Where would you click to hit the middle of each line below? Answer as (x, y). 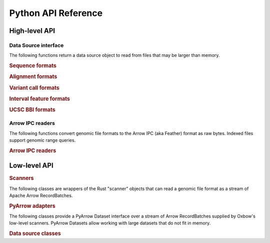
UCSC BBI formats (32, 110)
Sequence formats (33, 66)
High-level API (32, 31)
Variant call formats (34, 87)
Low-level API (31, 166)
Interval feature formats (39, 98)
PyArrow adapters (32, 206)
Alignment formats (33, 76)
